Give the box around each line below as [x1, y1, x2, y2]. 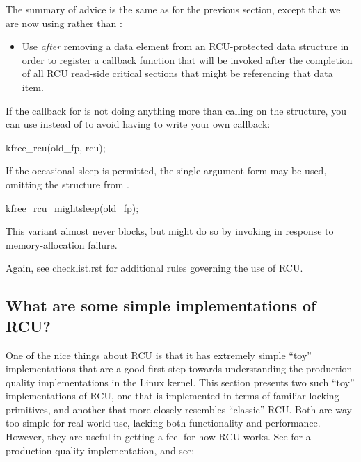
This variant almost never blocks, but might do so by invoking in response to [6, 224, 334, 238]
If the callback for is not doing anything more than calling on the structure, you [6, 103, 346, 117]
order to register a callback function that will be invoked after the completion [22, 52, 353, 67]
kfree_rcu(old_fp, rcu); [6, 140, 106, 154]
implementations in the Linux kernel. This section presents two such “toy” [38, 374, 355, 389]
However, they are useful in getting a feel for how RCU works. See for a [6, 429, 311, 444]
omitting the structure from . [6, 176, 129, 191]
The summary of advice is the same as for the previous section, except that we [6, 2, 341, 16]
